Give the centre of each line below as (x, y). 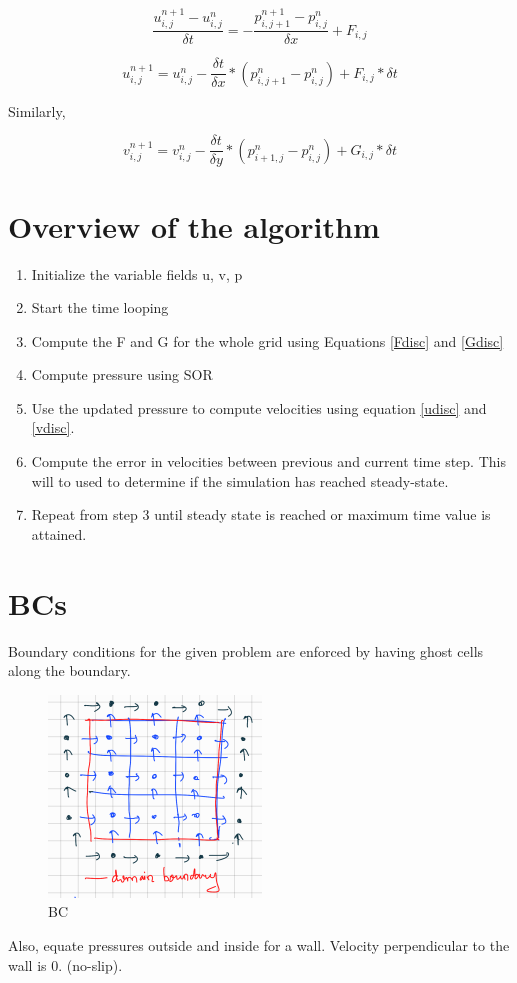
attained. (59, 533)
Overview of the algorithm (194, 225)
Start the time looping (100, 307)
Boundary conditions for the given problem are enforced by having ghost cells (246, 650)
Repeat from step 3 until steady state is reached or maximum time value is (261, 514)
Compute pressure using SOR (122, 374)
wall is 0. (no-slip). (65, 964)
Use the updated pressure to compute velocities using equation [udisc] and (259, 407)
